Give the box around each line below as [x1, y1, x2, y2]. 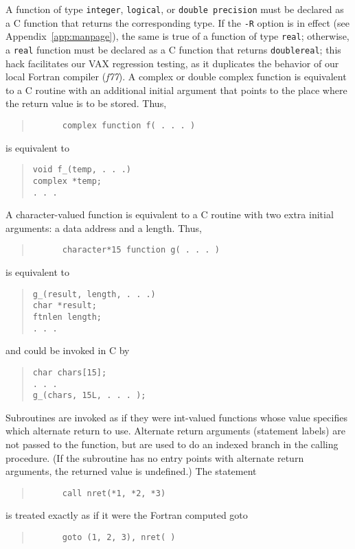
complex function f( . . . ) [62, 121, 196, 130]
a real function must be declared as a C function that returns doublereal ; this [5, 42, 341, 56]
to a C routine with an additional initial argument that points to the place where [5, 82, 347, 97]
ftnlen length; [32, 312, 102, 322]
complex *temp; [32, 176, 102, 186]
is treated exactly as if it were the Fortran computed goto [5, 508, 248, 522]
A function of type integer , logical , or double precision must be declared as [5, 2, 344, 16]
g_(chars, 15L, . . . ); [32, 390, 146, 401]
